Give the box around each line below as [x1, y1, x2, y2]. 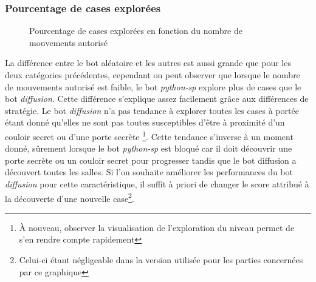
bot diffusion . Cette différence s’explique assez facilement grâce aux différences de [5, 92, 309, 105]
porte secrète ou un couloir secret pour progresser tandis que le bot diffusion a [5, 153, 297, 166]
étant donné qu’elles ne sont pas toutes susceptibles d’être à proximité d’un [5, 116, 285, 129]
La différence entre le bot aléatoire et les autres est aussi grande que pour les [5, 56, 291, 69]
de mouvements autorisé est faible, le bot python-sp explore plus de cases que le [5, 80, 301, 93]
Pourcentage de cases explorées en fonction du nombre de [29, 24, 242, 37]
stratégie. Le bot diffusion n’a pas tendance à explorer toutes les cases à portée [5, 104, 299, 116]
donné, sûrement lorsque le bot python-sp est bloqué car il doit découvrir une [5, 142, 292, 155]
